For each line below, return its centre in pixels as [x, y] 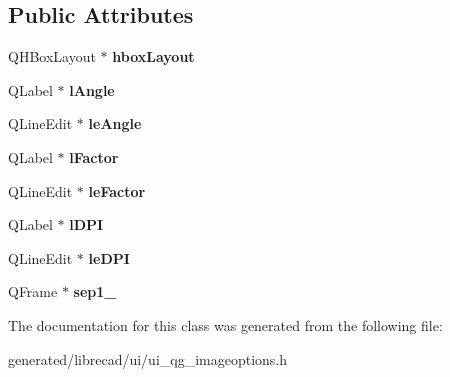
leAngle [115, 123]
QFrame [33, 291]
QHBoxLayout [52, 56]
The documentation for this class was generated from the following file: [225, 324]
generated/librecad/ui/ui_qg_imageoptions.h [148, 358]
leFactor [117, 190]
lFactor [94, 156]
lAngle [92, 89]
